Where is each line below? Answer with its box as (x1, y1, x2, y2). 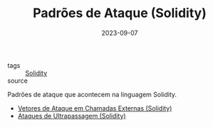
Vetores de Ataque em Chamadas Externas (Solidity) (17, 103, 172, 112)
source (7, 76, 28, 85)
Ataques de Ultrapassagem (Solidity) (17, 111, 126, 120)
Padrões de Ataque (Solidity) (33, 5, 207, 21)
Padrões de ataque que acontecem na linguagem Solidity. (7, 90, 177, 98)
